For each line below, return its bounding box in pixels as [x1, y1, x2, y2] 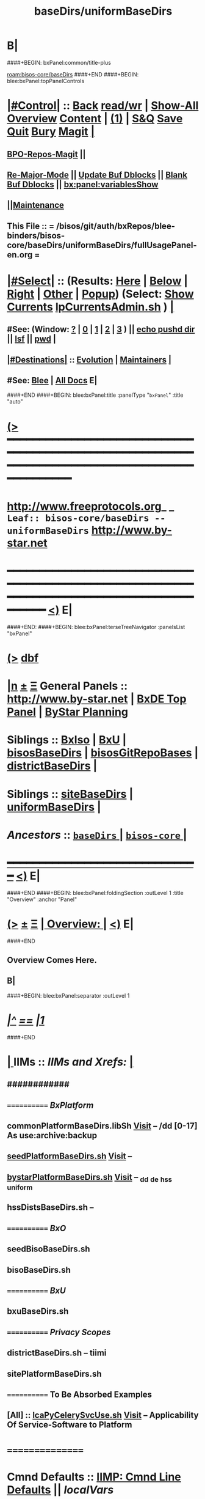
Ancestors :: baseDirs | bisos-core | [7, 828, 187, 842]
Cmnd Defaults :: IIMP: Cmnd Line [7, 1470, 182, 1484]
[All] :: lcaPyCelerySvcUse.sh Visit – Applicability [7, 1410, 199, 1421]
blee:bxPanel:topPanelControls [7, 77, 85, 84]
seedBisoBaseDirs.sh [7, 1244, 90, 1254]
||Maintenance [7, 200, 65, 210]
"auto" [7, 398, 23, 405]
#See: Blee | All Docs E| [7, 375, 98, 386]
